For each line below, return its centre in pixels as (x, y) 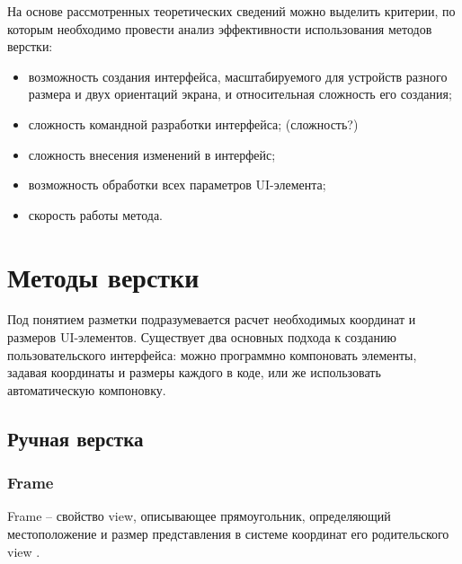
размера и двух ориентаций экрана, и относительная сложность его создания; (240, 94)
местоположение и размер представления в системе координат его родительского (228, 534)
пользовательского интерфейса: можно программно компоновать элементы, (212, 354)
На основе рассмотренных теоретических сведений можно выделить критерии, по (231, 11)
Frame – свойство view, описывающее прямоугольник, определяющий (199, 516)
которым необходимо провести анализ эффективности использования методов (220, 28)
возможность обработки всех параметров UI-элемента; (177, 185)
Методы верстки (103, 276)
